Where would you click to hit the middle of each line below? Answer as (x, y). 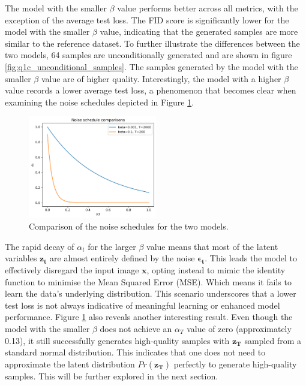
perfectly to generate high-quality (235, 364)
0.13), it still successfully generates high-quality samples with (117, 340)
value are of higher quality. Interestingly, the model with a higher (161, 78)
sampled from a (273, 340)
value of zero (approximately (239, 328)
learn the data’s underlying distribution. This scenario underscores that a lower (151, 293)
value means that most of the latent (212, 246)
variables (21, 258)
